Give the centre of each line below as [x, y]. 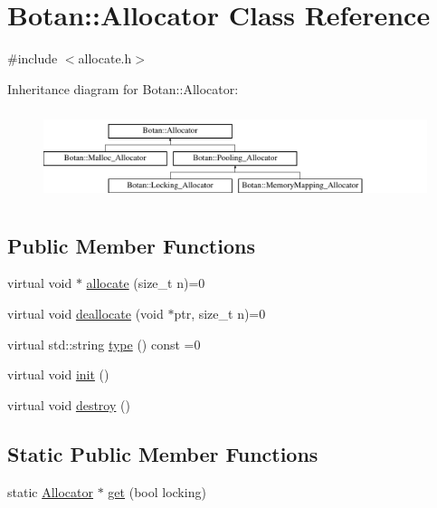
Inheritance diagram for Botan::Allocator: [123, 88]
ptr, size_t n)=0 [220, 313]
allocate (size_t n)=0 [146, 283]
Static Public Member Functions [163, 453]
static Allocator [51, 491]
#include [33, 58]
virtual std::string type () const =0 [104, 344]
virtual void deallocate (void [85, 313]
